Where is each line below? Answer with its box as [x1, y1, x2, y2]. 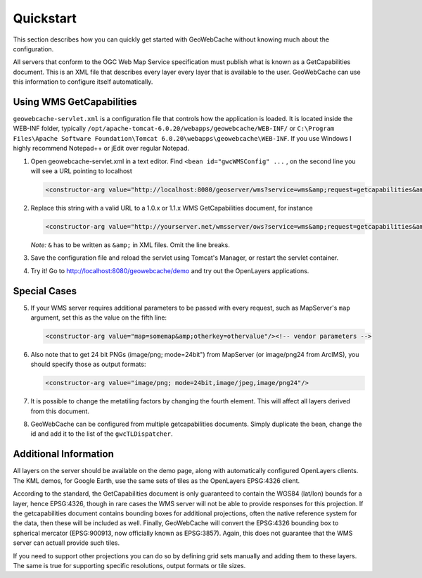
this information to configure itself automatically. [13, 77, 153, 86]
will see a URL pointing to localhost [30, 166, 133, 175]
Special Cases [13, 285, 77, 297]
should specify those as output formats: [30, 360, 146, 369]
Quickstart [13, 11, 77, 26]
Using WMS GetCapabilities [13, 96, 137, 108]
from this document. [30, 407, 89, 415]
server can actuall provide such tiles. [13, 539, 120, 547]
